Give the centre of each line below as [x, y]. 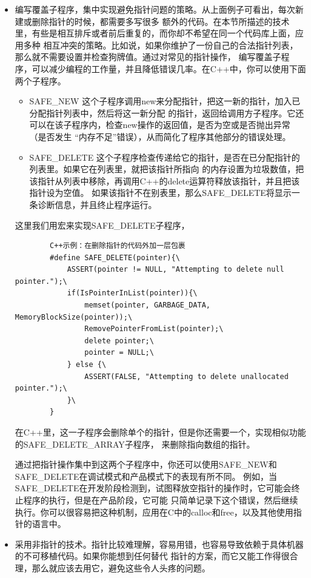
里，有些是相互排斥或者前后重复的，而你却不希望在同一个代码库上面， [155, 33]
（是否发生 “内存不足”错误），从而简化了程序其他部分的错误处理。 [160, 136]
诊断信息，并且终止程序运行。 [97, 204]
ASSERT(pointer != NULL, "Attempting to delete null [176, 270]
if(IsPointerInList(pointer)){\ [132, 293]
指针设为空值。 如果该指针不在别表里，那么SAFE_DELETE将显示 [160, 193]
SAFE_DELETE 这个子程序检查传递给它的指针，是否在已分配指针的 [165, 157]
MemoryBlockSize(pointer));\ [74, 317]
